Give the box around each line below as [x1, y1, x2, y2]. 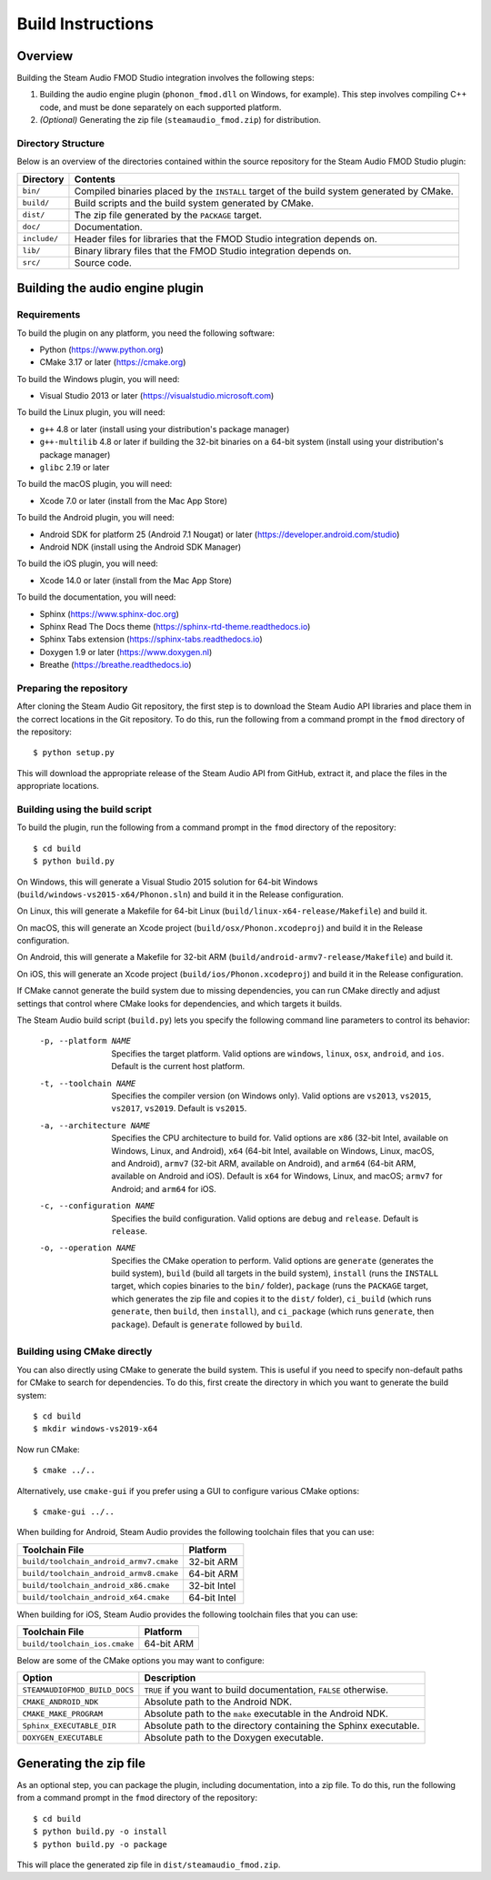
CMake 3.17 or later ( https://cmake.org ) [39, 357, 186, 368]
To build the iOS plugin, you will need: [16, 558, 158, 569]
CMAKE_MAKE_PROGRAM [22, 1709, 104, 1719]
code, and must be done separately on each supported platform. [39, 101, 282, 113]
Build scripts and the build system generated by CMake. [74, 197, 314, 209]
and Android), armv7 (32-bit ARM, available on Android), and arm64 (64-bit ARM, [111, 1157, 416, 1168]
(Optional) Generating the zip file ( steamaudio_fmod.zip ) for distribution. [39, 115, 322, 126]
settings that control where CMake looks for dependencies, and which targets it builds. [16, 997, 343, 1009]
